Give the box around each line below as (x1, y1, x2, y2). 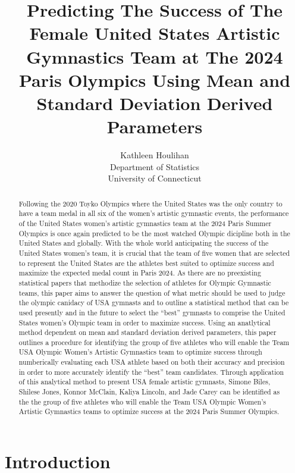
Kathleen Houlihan (120, 149, 189, 161)
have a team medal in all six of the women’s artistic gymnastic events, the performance (18, 208, 289, 218)
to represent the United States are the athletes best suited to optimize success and (18, 258, 274, 268)
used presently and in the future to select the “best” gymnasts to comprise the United (18, 307, 285, 317)
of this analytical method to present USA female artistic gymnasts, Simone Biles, (18, 377, 271, 387)
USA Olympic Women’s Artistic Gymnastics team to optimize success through (18, 347, 262, 357)
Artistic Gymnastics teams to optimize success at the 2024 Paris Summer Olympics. (18, 406, 280, 416)
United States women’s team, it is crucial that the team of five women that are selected (18, 248, 290, 258)
